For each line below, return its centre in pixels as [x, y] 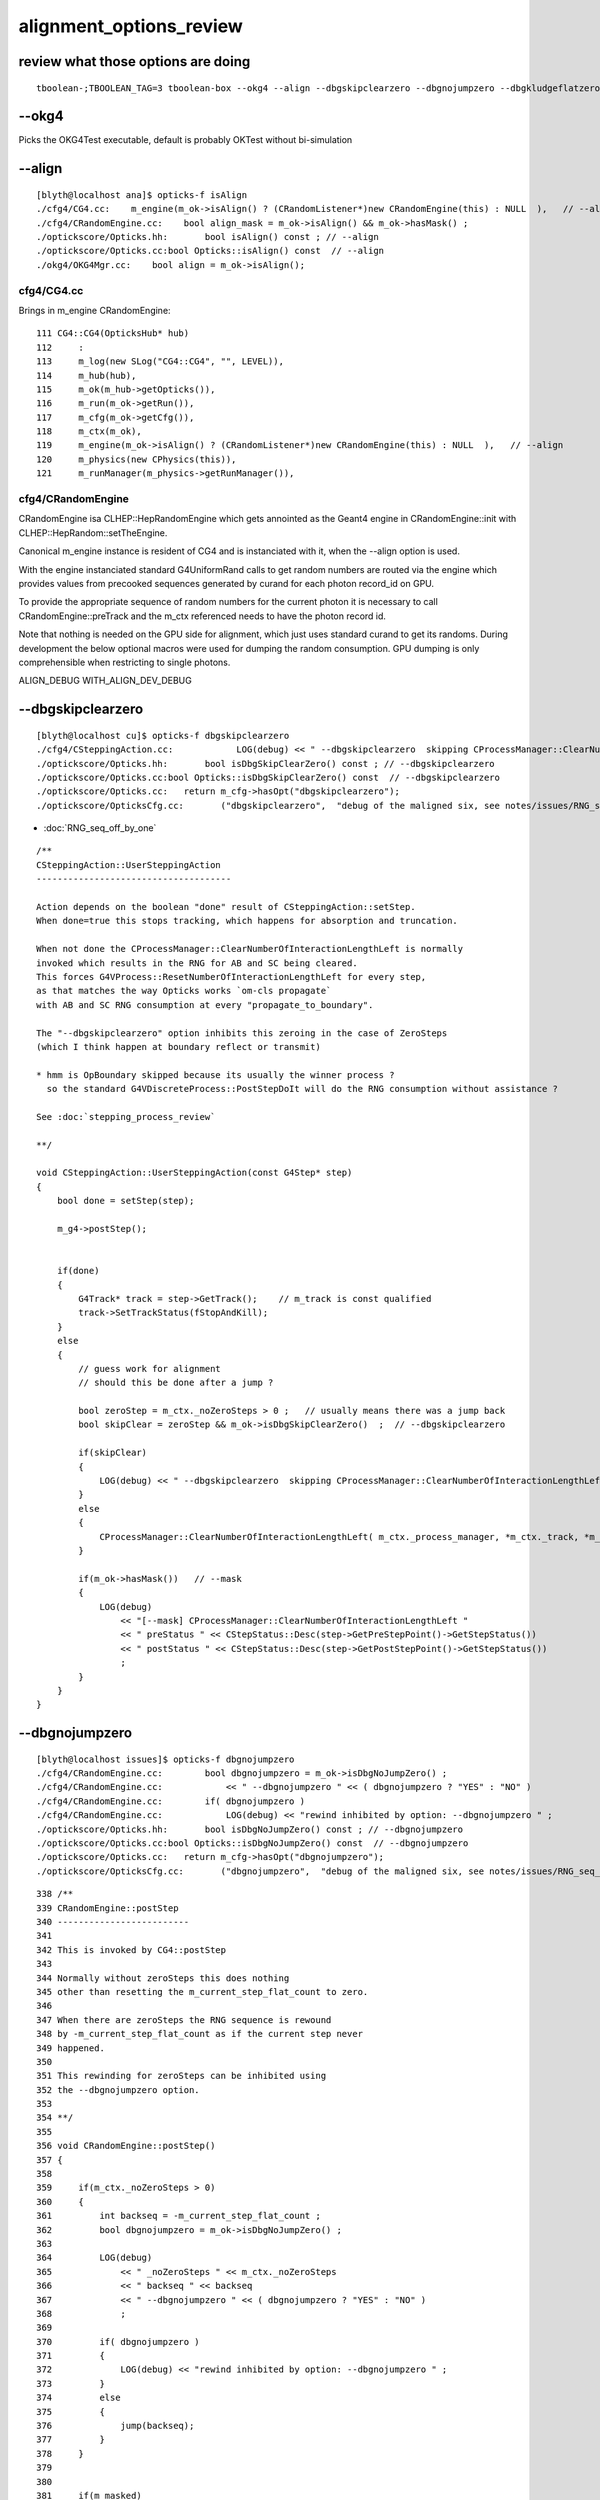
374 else [78, 2398]
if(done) [78, 1271]
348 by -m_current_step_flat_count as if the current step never [200, 2034]
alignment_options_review [131, 26]
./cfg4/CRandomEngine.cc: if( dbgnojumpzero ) [170, 1801]
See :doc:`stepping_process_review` [126, 1116]
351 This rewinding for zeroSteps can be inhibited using [181, 2076]
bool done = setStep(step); [125, 1201]
